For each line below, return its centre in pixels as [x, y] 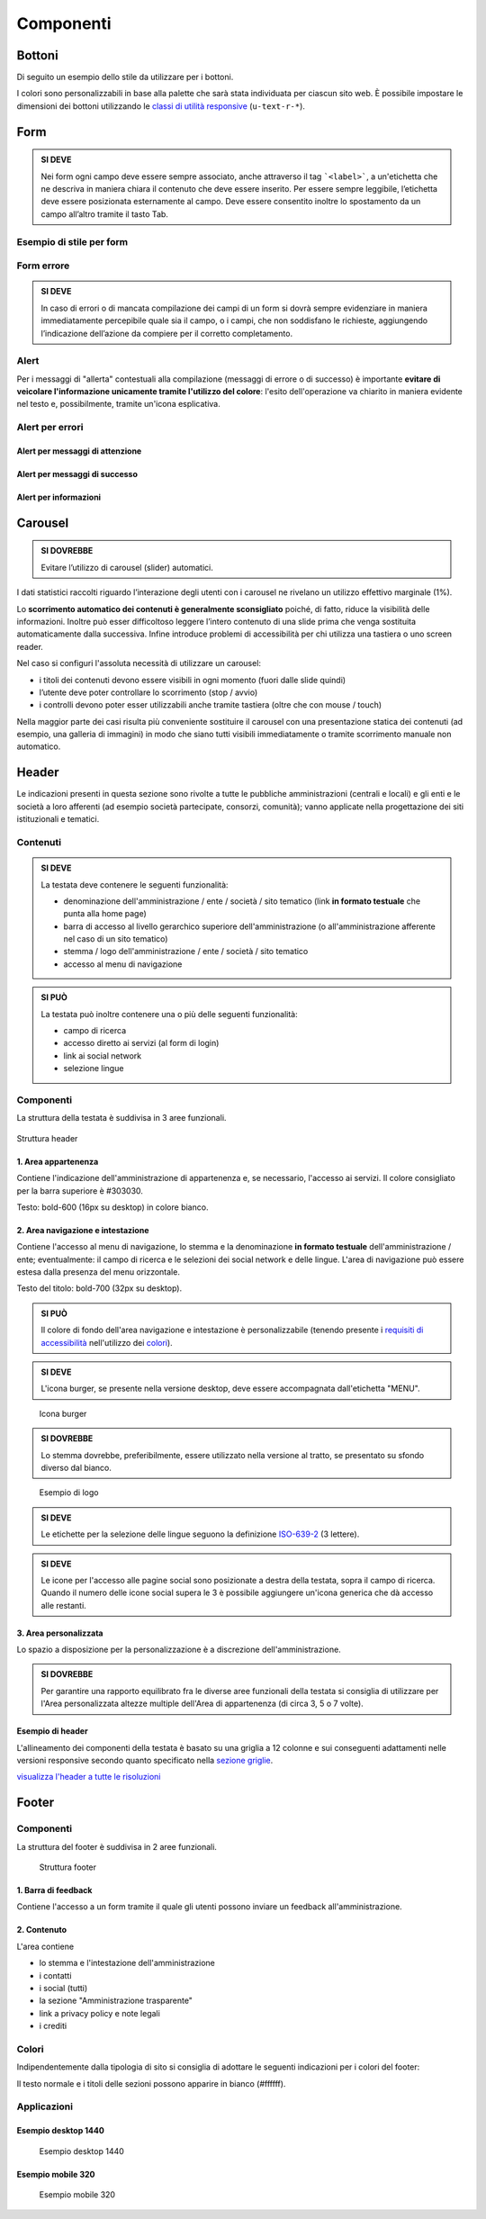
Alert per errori [50, 428]
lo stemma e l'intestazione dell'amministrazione [127, 1963]
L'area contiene [45, 1946]
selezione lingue [94, 1069]
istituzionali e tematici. [58, 819]
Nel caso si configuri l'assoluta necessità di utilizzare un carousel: [139, 663]
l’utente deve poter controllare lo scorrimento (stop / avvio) [148, 692]
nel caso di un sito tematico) [116, 939]
